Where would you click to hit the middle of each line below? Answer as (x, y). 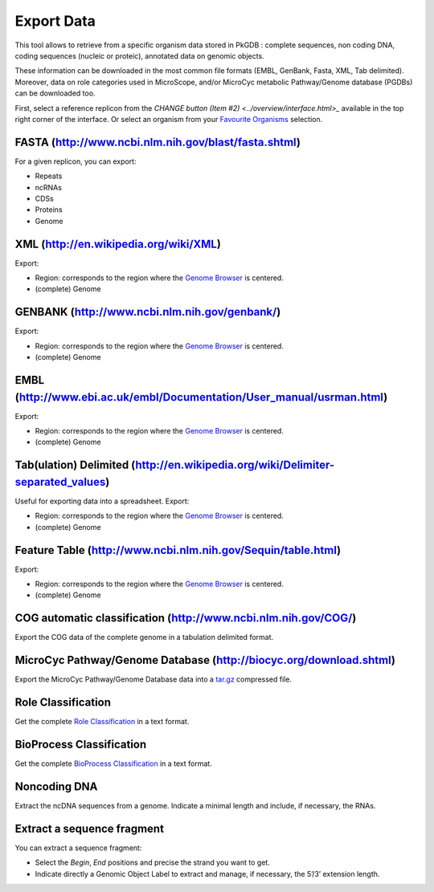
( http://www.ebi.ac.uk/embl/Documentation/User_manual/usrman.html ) (201, 397)
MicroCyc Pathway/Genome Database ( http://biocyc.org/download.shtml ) (205, 660)
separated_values (60, 482)
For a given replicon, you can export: (76, 161)
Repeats (49, 176)
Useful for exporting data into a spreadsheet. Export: (102, 501)
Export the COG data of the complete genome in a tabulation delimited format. (144, 637)
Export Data (55, 21)
